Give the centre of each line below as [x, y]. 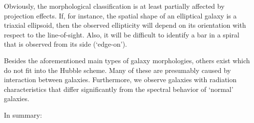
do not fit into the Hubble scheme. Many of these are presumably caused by [117, 70]
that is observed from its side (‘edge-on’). [65, 44]
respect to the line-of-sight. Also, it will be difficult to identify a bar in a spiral [122, 34]
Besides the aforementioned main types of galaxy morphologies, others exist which [127, 60]
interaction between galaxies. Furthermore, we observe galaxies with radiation [120, 79]
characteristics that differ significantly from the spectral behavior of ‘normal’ [119, 89]
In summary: [23, 114]
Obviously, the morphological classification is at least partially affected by [114, 6]
